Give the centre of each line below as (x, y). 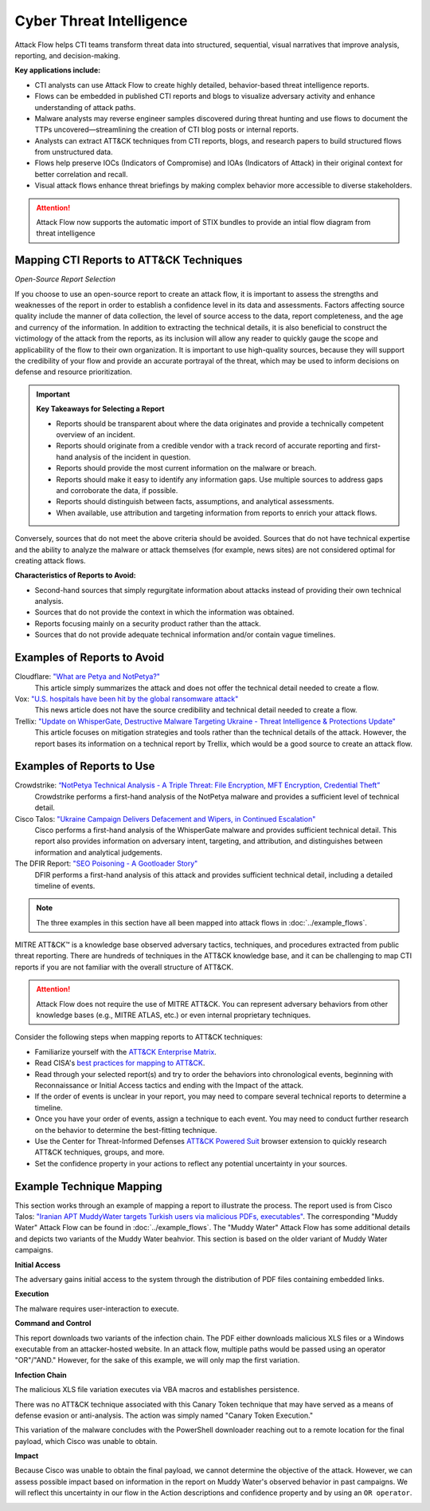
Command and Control (53, 1324)
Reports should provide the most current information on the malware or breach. (186, 468)
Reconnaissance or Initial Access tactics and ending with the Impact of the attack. (169, 1085)
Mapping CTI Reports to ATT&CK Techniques (129, 260)
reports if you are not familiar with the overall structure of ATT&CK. (124, 967)
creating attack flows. (51, 560)
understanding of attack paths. (85, 107)
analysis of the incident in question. (133, 457)
